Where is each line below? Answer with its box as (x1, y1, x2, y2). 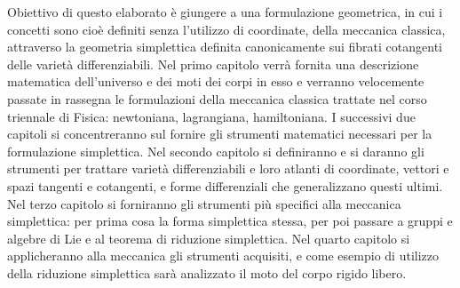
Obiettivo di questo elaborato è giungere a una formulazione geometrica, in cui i (7, 3, 443, 20)
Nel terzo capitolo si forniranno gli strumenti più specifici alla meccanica (7, 194, 401, 212)
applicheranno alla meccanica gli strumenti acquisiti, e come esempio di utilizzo (7, 246, 439, 265)
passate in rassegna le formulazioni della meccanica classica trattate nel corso (7, 89, 427, 108)
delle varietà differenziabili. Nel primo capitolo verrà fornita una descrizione (7, 54, 419, 73)
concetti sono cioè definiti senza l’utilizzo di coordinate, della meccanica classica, (7, 20, 446, 38)
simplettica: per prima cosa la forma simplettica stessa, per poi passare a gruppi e (7, 212, 453, 230)
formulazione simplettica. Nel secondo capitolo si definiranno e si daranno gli (7, 141, 424, 160)
